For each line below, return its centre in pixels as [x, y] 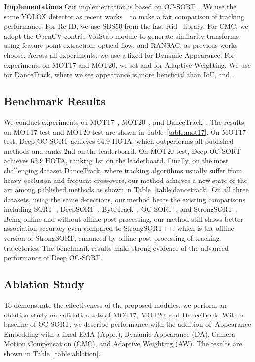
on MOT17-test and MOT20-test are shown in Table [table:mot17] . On [112, 131]
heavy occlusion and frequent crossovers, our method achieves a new [107, 180]
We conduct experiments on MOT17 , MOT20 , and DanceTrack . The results [124, 121]
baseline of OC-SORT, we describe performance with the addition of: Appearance [127, 324]
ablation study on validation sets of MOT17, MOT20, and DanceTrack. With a [124, 314]
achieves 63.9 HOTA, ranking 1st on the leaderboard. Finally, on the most [116, 160]
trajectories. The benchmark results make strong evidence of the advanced [116, 248]
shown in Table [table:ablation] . [52, 353]
